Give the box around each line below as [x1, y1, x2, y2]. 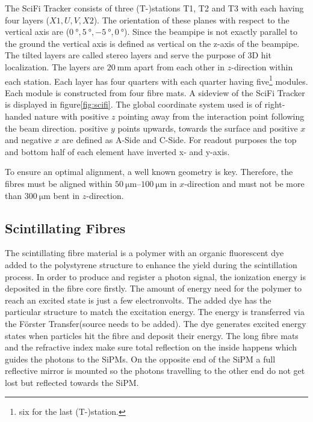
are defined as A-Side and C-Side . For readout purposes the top [62, 133, 297, 146]
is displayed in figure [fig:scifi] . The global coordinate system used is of [5, 98, 262, 111]
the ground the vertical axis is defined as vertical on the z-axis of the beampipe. [5, 37, 300, 49]
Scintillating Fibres [5, 218, 126, 237]
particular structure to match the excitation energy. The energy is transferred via [5, 305, 305, 318]
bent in [53, 189, 80, 201]
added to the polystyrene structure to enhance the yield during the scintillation [5, 258, 297, 271]
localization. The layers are [5, 60, 105, 73]
